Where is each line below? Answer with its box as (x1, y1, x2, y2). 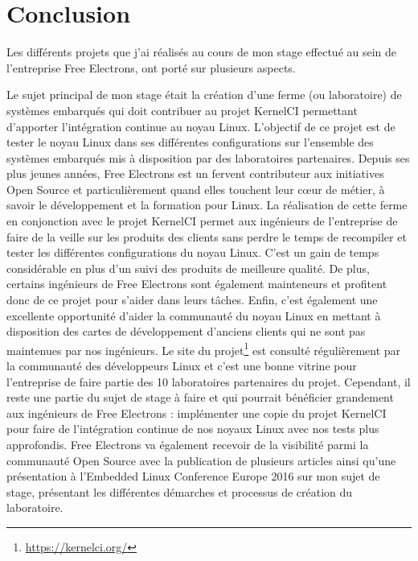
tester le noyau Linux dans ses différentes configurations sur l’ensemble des (6, 134, 374, 151)
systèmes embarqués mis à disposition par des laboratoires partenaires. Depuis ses (6, 149, 410, 166)
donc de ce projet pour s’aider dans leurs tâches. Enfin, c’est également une (6, 291, 378, 308)
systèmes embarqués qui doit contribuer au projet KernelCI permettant (6, 101, 358, 118)
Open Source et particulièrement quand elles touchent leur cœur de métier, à (6, 180, 385, 197)
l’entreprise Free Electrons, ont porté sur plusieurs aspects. (6, 59, 296, 76)
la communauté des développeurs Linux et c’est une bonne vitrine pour (6, 357, 357, 374)
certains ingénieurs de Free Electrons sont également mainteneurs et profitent (6, 275, 387, 292)
